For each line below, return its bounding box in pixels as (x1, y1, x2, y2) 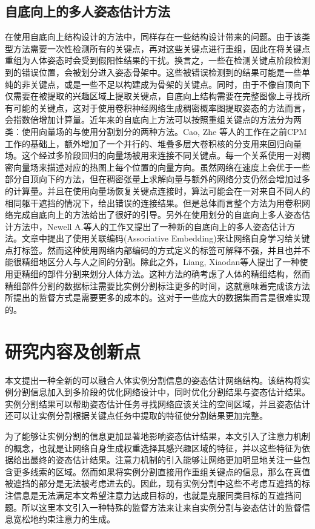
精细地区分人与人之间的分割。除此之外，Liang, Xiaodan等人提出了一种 (21, 255, 300, 268)
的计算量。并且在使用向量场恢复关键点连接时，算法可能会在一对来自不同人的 (5, 184, 310, 197)
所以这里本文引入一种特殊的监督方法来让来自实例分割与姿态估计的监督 (21, 501, 302, 513)
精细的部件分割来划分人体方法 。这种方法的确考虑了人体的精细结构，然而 (21, 268, 310, 280)
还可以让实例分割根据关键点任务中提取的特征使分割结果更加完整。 (5, 409, 268, 422)
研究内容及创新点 (5, 338, 141, 363)
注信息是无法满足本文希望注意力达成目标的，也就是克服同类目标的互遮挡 (5, 488, 293, 501)
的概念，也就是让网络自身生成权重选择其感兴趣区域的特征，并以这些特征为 (5, 441, 302, 454)
